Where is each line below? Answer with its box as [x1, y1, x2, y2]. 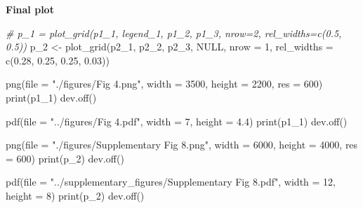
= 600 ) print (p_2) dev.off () [6, 151, 124, 165]
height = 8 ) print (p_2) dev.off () [6, 188, 145, 202]
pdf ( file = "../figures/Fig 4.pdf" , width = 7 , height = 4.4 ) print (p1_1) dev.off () [6, 113, 348, 128]
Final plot [6, 2, 54, 16]
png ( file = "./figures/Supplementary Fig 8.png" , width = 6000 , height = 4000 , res [6, 137, 358, 152]
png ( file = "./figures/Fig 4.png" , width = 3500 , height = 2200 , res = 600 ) [6, 76, 323, 91]
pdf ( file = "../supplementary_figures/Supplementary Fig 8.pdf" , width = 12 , [6, 174, 336, 189]
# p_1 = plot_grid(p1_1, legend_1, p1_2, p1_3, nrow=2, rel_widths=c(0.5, [6, 25, 342, 40]
